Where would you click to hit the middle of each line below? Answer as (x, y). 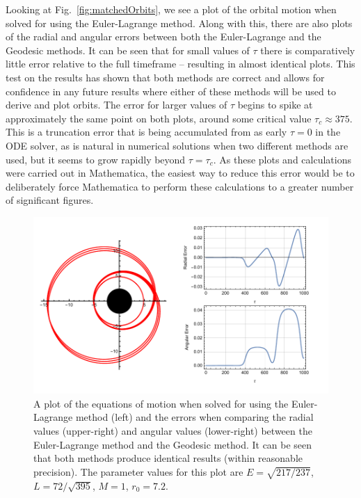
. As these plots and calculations (282, 159)
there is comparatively (308, 50)
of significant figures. (50, 200)
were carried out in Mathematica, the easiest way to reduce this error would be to (180, 173)
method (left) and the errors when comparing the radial (194, 417)
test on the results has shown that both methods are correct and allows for (165, 77)
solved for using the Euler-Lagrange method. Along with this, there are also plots (179, 23)
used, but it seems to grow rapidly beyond (96, 159)
